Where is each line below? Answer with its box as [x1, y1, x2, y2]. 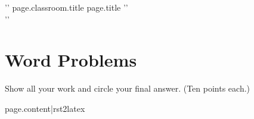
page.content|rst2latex [5, 102, 85, 114]
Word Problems [5, 48, 137, 72]
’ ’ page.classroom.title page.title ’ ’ [5, 1, 128, 13]
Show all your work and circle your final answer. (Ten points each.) [5, 82, 250, 95]
